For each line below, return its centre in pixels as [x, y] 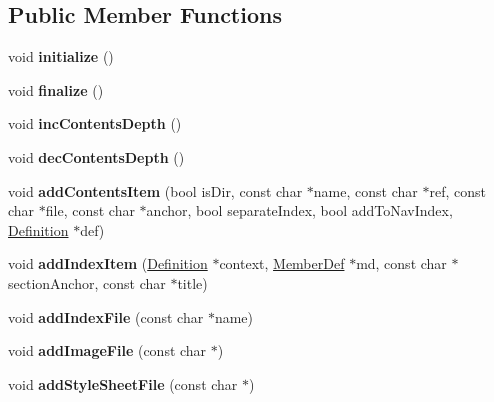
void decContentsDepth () [96, 156]
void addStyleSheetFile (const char [123, 383]
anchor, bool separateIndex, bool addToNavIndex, [299, 210]
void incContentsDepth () [95, 123]
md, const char [401, 263]
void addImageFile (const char [107, 350]
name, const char [365, 190]
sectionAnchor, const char [87, 282]
